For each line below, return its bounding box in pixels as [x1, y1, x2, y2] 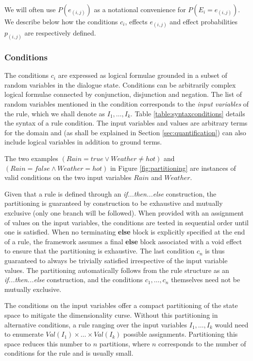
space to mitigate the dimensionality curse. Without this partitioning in [4, 309, 218, 320]
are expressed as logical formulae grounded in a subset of [58, 70, 227, 80]
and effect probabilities [169, 17, 238, 26]
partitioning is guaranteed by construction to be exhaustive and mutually [4, 198, 223, 208]
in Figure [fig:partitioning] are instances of [110, 162, 236, 173]
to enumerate [4, 329, 44, 339]
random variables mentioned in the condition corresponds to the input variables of [4, 99, 249, 109]
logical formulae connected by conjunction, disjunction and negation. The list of [4, 89, 242, 99]
